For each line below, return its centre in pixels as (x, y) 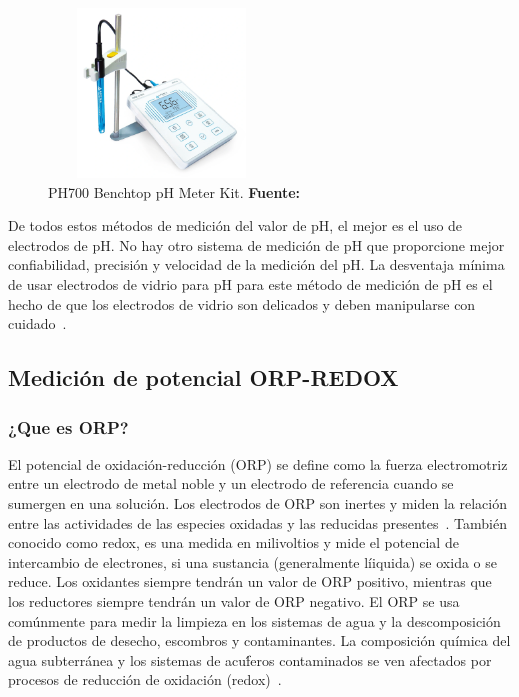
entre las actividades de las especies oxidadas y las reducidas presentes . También (257, 522)
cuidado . (37, 323)
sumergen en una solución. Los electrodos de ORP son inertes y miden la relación (257, 503)
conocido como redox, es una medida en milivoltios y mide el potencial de (233, 542)
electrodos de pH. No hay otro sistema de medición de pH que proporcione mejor (256, 244)
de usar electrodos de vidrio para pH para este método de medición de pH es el (250, 284)
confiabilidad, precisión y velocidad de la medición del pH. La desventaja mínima (256, 264)
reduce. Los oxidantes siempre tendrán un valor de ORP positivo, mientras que (250, 581)
